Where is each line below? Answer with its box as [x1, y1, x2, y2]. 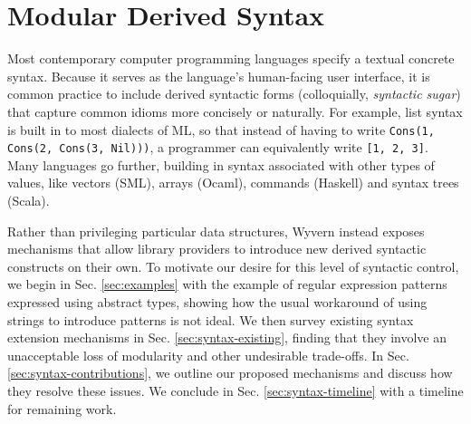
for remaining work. [7, 399, 117, 418]
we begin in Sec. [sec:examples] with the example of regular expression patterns [7, 275, 447, 294]
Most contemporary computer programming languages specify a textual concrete [7, 49, 455, 68]
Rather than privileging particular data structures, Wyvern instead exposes [7, 221, 425, 240]
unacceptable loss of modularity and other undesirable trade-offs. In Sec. [7, 345, 409, 364]
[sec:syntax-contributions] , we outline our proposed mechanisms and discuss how [7, 363, 453, 382]
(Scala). [7, 191, 50, 209]
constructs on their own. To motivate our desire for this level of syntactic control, [7, 256, 459, 275]
